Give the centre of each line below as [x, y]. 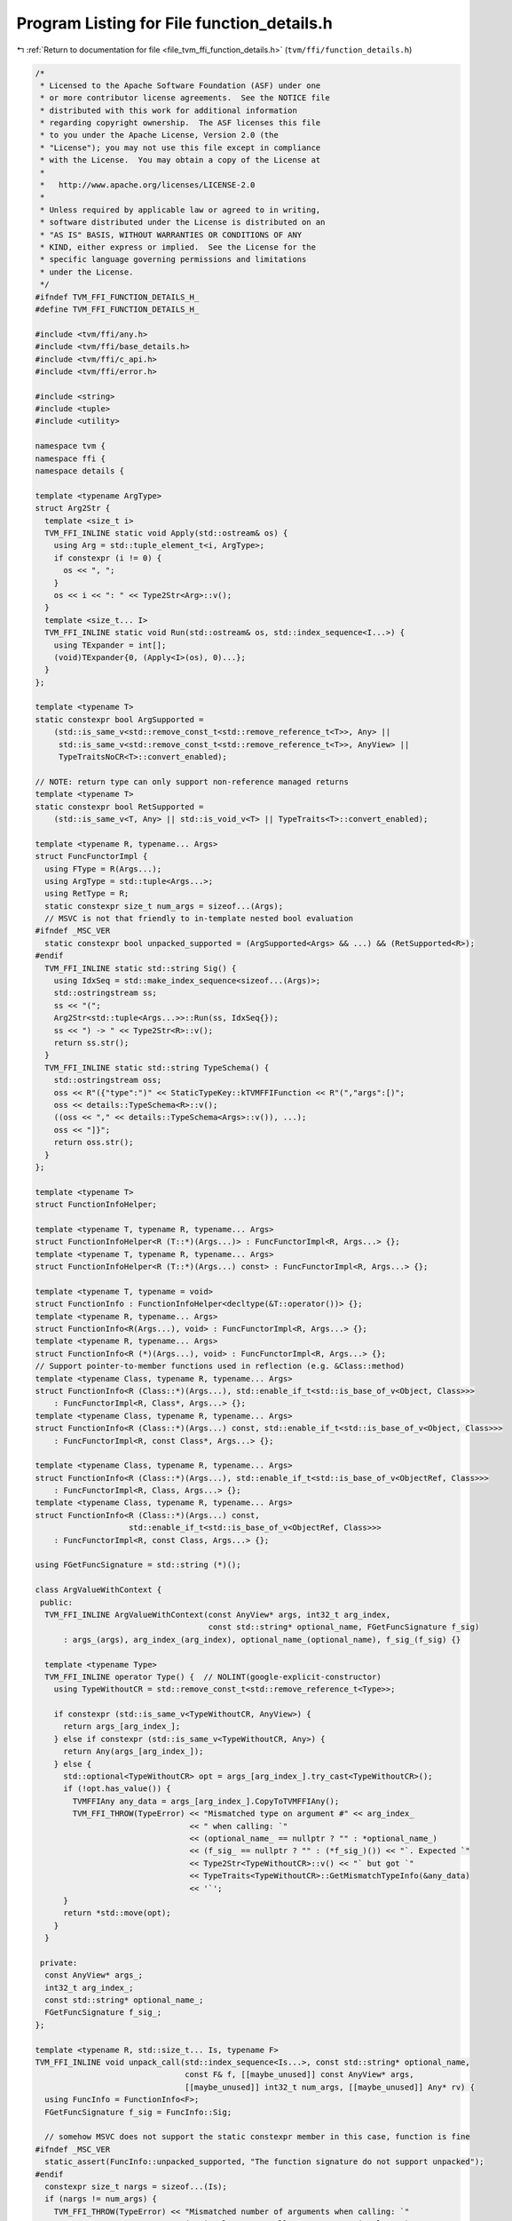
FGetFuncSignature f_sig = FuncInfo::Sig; [138, 2112]
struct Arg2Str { [73, 508]
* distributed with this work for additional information [169, 110]
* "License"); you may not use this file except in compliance [181, 147]
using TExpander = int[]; [110, 645]
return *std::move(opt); [118, 1913]
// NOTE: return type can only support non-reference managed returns [192, 781]
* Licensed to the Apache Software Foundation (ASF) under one [181, 85]
